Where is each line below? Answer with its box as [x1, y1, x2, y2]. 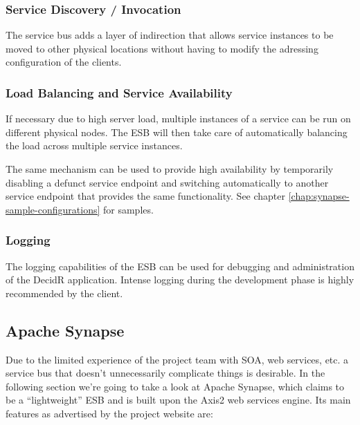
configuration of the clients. [6, 55, 122, 69]
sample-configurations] [6, 202, 100, 216]
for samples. [102, 202, 154, 216]
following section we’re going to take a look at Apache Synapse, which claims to [6, 379, 345, 393]
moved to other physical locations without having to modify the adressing [6, 41, 318, 55]
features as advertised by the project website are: [6, 406, 213, 420]
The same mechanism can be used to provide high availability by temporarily [6, 162, 334, 176]
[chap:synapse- [288, 189, 350, 203]
